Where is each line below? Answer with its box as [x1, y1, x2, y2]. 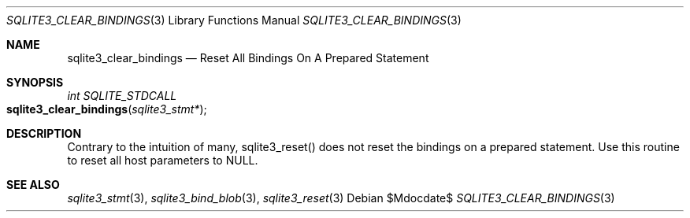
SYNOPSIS [6, 76, 64, 89]
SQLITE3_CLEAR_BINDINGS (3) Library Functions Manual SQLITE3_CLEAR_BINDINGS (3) [6, 13, 462, 27]
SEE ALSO [6, 178, 60, 191]
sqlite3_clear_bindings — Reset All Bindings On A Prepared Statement [67, 51, 429, 65]
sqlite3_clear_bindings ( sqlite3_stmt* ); [6, 102, 207, 116]
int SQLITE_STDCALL [67, 89, 177, 102]
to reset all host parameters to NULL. [67, 153, 258, 167]
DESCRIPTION [6, 127, 82, 140]
